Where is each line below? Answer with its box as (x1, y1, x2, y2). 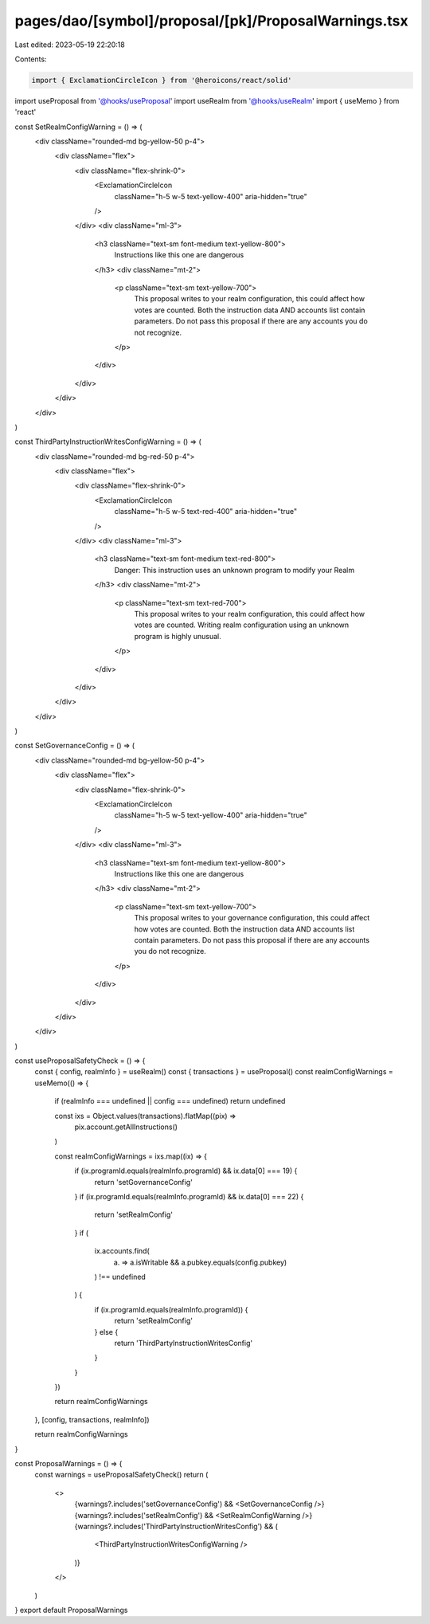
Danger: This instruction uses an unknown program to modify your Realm (114, 565, 354, 575)
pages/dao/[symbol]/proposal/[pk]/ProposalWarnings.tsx (14, 12, 409, 29)
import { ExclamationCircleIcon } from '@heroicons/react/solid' (31, 76, 292, 84)
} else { (94, 1327, 119, 1336)
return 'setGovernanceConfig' (94, 1177, 193, 1187)
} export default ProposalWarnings (14, 1605, 128, 1614)
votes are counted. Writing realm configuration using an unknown (134, 620, 350, 630)
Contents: (14, 54, 47, 64)
